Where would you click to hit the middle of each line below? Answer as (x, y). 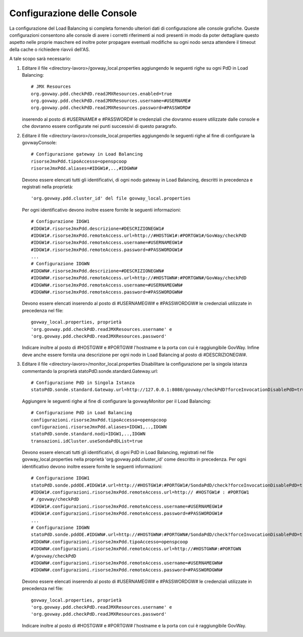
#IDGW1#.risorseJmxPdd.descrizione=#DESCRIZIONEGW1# (97, 228)
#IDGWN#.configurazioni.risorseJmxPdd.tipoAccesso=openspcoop (110, 542)
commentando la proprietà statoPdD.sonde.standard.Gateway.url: (90, 371)
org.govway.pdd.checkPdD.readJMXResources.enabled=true (102, 94)
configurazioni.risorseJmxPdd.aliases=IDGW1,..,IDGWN (99, 427)
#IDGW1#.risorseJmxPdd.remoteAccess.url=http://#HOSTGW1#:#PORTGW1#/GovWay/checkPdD (139, 235)
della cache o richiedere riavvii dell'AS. (50, 49)
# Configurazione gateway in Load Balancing (87, 154)
